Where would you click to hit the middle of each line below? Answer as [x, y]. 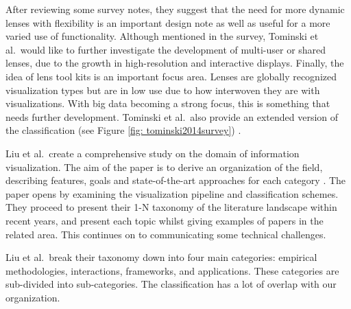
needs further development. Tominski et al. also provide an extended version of [172, 116]
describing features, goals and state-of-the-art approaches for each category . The [176, 180]
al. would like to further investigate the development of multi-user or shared [166, 49]
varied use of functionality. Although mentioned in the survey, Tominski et [162, 36]
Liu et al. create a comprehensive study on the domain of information [153, 153]
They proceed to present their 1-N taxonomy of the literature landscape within [171, 207]
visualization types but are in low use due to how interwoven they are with [163, 90]
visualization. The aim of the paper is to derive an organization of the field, [164, 167]
